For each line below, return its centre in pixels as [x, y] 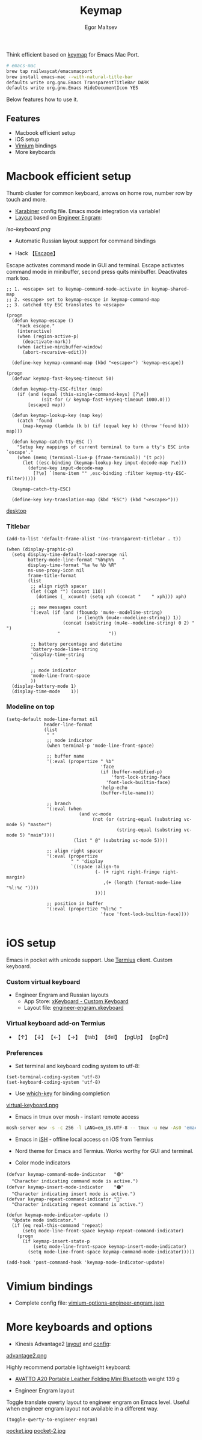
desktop [17, 511]
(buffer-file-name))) [127, 793]
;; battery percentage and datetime [76, 644]
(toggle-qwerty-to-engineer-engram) [52, 1420]
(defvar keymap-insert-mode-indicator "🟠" [65, 1187]
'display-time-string [57, 655]
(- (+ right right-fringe [128, 872]
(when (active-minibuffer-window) [60, 347]
